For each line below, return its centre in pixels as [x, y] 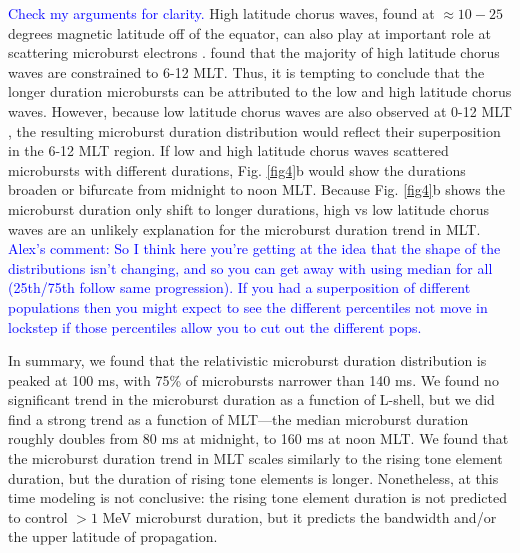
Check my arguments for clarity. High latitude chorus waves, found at [221, 13]
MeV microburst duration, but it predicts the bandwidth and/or [299, 516]
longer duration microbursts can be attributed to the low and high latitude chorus [260, 91]
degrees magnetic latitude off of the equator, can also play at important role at [249, 32]
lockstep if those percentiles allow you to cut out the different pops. [215, 326]
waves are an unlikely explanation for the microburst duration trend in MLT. [244, 228]
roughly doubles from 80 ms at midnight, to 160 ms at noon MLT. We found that [258, 438]
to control [38, 516]
